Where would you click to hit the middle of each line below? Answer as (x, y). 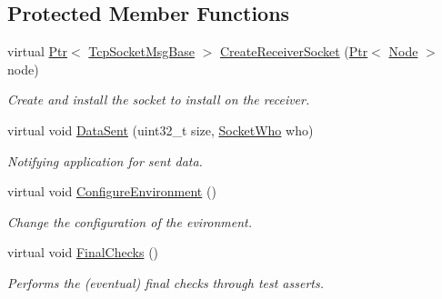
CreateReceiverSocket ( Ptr (294, 51)
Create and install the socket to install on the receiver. (159, 100)
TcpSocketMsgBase (141, 51)
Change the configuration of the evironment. (130, 221)
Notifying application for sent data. (105, 160)
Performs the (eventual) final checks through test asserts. (166, 282)
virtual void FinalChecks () (83, 252)
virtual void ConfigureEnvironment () (112, 191)
